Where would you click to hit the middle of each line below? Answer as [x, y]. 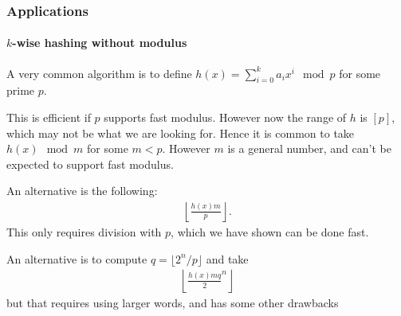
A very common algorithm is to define [99, 73]
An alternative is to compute [77, 258]
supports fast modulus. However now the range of [225, 117]
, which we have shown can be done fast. [270, 232]
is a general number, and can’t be [309, 148]
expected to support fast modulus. [90, 164]
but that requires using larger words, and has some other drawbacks [173, 303]
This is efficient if [49, 117]
